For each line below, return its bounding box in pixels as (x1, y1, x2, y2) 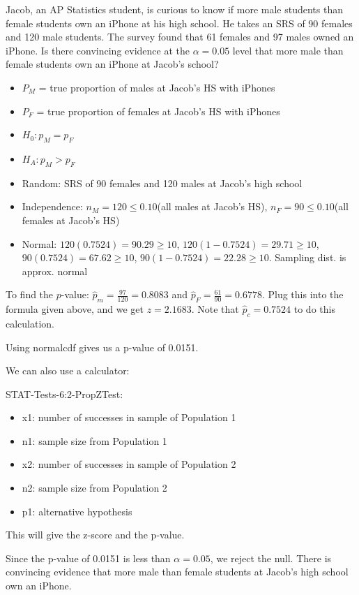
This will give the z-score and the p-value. (6, 527, 185, 542)
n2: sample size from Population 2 (22, 480, 167, 495)
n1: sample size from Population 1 (22, 433, 167, 448)
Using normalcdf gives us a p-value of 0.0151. (6, 339, 199, 354)
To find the (6, 287, 54, 302)
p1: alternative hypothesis (22, 504, 132, 518)
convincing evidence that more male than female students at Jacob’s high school (6, 564, 349, 579)
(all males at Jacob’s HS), (157, 199, 268, 214)
